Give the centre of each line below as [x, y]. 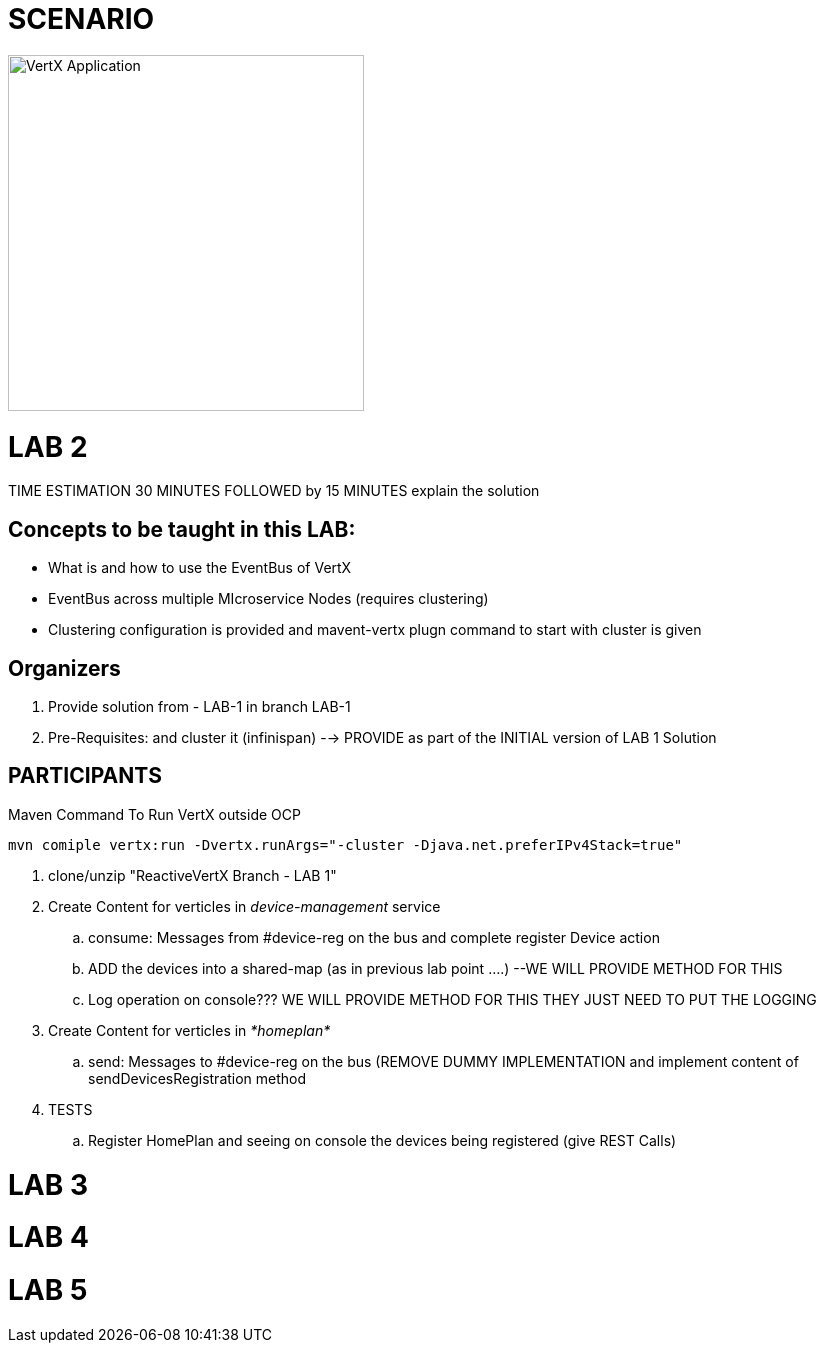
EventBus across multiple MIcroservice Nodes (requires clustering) [268, 599]
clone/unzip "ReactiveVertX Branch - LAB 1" [192, 875]
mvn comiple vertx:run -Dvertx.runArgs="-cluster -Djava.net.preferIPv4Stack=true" [345, 844]
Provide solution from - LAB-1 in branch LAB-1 [199, 706]
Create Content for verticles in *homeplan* [189, 1030]
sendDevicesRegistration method [197, 1078]
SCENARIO [81, 19]
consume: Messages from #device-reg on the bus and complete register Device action [374, 937]
